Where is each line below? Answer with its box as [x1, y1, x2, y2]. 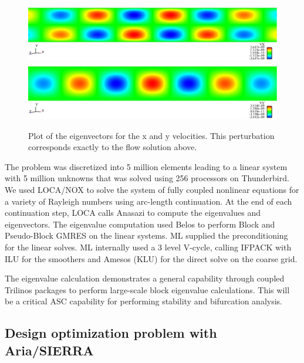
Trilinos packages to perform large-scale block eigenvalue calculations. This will [5, 283, 290, 296]
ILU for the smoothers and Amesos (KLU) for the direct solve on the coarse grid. [5, 252, 298, 264]
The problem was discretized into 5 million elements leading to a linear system [5, 160, 288, 172]
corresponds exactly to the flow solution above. [28, 141, 197, 153]
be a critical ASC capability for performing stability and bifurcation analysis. [5, 295, 283, 307]
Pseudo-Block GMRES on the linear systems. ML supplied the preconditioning [5, 229, 288, 242]
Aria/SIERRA [5, 341, 94, 359]
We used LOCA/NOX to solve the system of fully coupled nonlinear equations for [5, 184, 299, 196]
